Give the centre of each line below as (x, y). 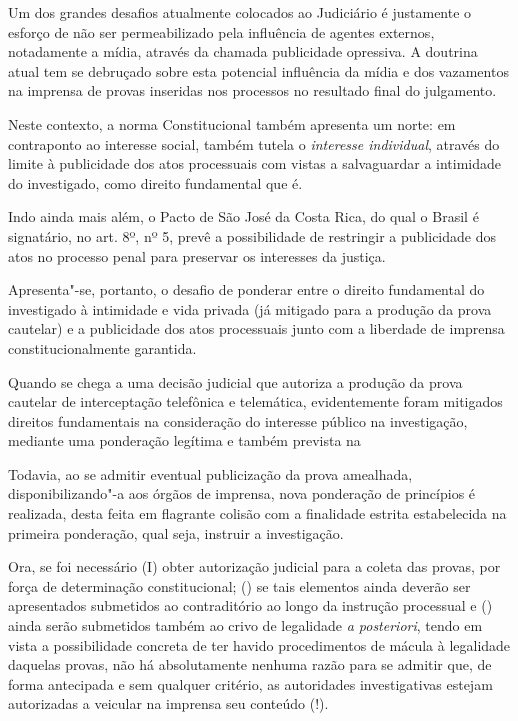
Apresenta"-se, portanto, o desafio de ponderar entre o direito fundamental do (246, 289)
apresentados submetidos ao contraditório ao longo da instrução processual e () (250, 605)
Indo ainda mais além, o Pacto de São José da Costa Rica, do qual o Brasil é (243, 216)
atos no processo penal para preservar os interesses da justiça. (197, 255)
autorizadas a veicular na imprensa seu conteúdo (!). (168, 703)
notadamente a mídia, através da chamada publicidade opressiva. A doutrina (243, 51)
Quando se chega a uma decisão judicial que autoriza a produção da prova (235, 381)
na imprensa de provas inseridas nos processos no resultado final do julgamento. (252, 90)
